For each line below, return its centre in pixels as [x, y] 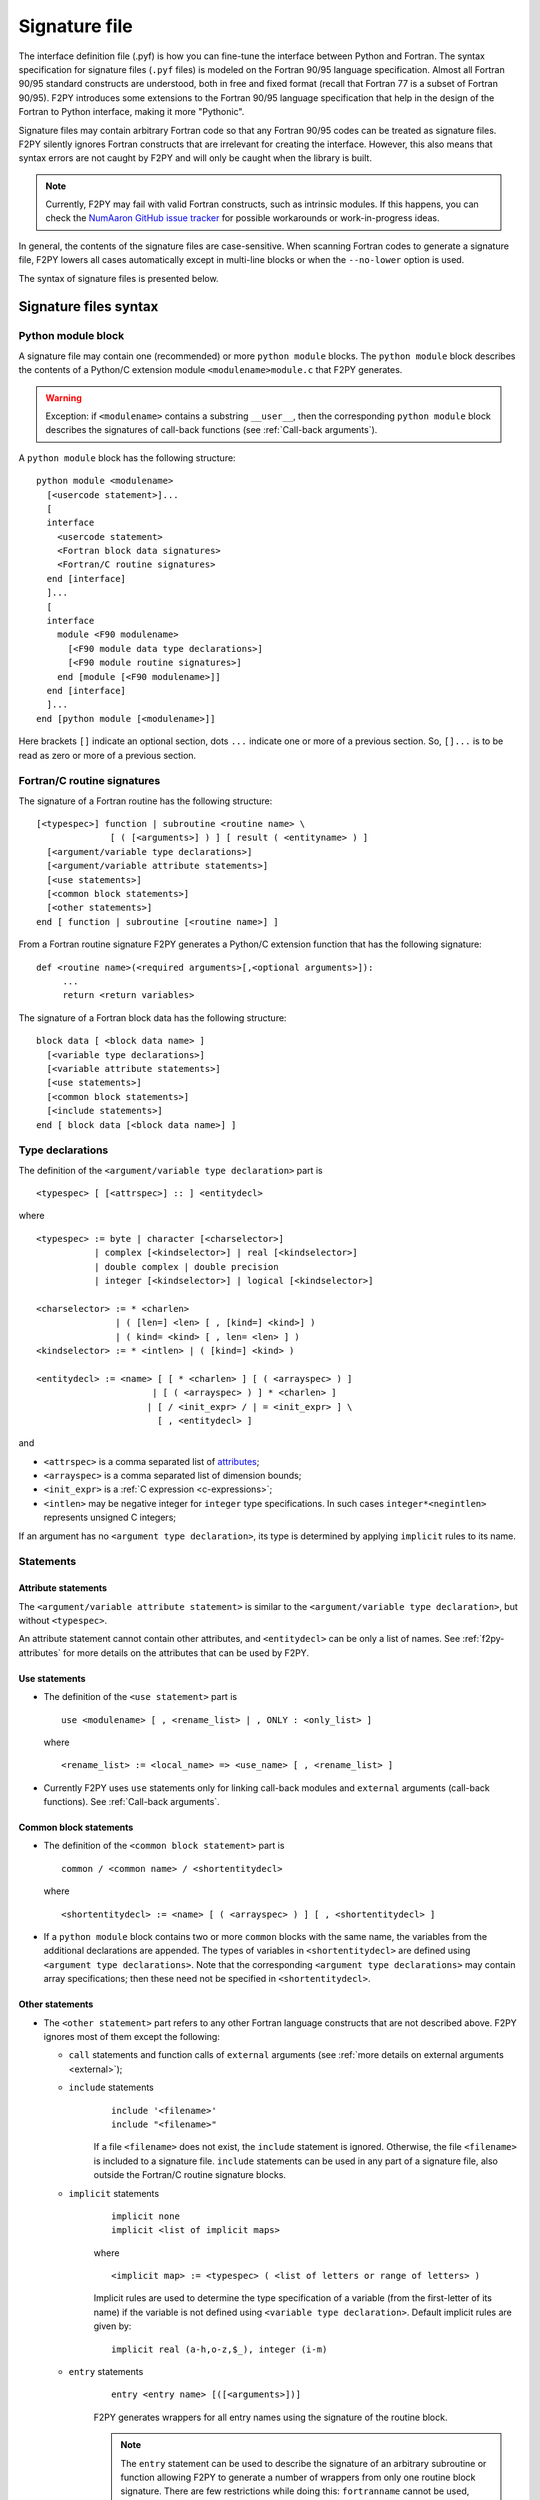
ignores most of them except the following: [131, 2036]
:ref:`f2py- [483, 1639]
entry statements [106, 2372]
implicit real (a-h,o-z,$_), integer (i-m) [219, 2349]
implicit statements [114, 2193]
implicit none [145, 2216]
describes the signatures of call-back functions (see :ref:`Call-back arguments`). [211, 430]
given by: [112, 2326]
